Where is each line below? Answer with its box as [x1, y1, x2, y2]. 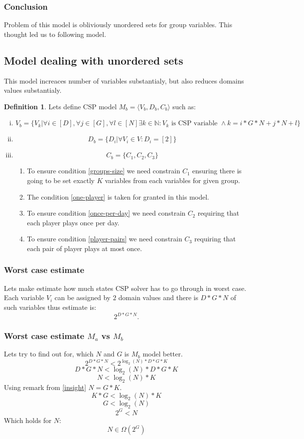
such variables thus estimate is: [4, 302, 96, 312]
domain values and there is [118, 292, 198, 303]
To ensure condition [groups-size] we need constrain [27, 166, 180, 176]
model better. [143, 349, 183, 359]
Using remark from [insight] [4, 382, 87, 392]
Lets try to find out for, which [4, 349, 94, 359]
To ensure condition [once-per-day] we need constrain [27, 208, 186, 218]
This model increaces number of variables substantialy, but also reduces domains [4, 75, 244, 85]
